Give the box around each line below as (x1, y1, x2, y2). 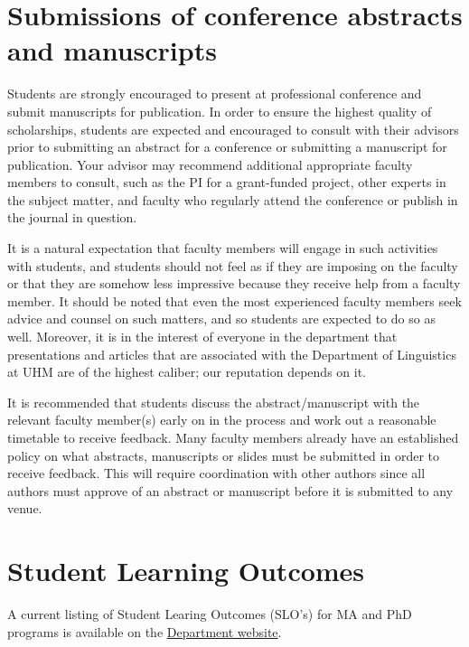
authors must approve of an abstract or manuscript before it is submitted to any (7, 481, 454, 500)
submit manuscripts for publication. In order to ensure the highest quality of (7, 101, 432, 120)
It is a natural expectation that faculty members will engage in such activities (7, 239, 438, 258)
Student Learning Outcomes (7, 552, 365, 589)
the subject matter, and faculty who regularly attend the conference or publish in (7, 190, 458, 209)
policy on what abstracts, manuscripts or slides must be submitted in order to (7, 445, 439, 464)
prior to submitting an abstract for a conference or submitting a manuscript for (7, 137, 447, 156)
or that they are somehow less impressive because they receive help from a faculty (7, 274, 461, 293)
